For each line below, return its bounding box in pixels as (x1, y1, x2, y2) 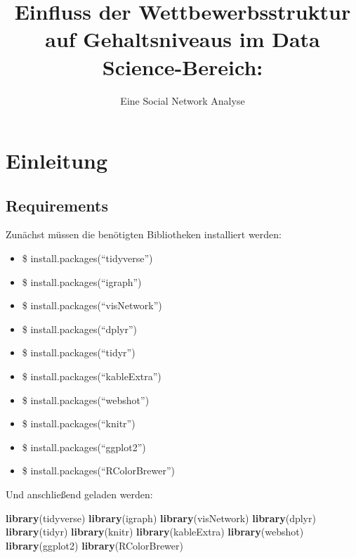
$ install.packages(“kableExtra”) (22, 369, 161, 384)
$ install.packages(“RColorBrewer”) (22, 463, 176, 478)
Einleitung (6, 146, 108, 175)
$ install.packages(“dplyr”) (22, 321, 137, 336)
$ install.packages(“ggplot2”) (22, 439, 146, 454)
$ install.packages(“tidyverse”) (22, 251, 153, 266)
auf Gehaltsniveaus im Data (45, 25, 320, 53)
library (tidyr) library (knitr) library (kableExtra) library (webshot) (6, 524, 304, 539)
